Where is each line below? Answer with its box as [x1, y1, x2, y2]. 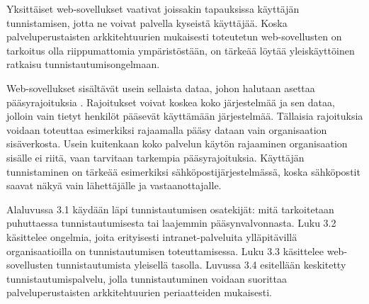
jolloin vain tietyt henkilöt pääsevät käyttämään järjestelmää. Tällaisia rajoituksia [6, 108, 363, 123]
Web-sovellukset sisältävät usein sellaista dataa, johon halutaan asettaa [6, 80, 315, 95]
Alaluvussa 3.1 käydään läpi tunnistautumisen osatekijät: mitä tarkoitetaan [6, 201, 334, 216]
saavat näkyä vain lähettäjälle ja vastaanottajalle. [6, 178, 222, 193]
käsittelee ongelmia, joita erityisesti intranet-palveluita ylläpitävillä [6, 229, 297, 244]
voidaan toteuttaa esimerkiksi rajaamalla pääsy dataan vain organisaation [6, 122, 327, 137]
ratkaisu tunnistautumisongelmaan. [6, 57, 160, 72]
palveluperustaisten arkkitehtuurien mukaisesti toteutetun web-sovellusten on [6, 29, 342, 44]
